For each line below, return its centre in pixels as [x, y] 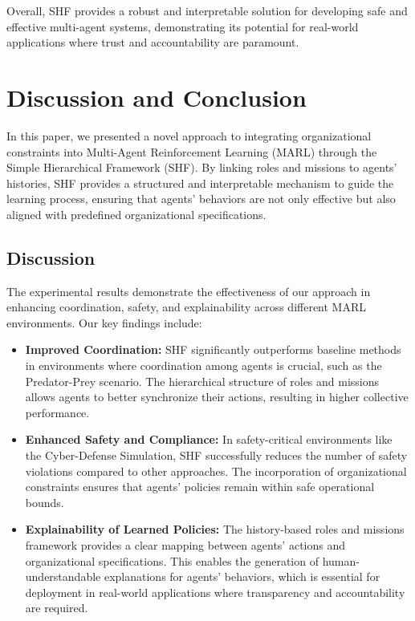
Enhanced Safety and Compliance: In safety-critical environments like [209, 439]
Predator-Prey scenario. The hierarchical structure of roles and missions [202, 381]
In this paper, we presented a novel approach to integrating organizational [189, 135]
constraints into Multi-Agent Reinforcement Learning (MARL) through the [192, 151]
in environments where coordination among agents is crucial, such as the [203, 365]
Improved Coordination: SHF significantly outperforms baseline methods [213, 349]
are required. [57, 608]
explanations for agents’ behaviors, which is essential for [242, 576]
